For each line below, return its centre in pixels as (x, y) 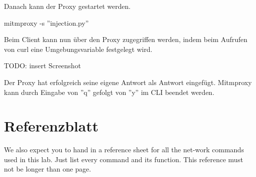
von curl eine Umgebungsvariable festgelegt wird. (78, 49)
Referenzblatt (51, 126)
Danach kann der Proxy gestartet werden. (67, 6)
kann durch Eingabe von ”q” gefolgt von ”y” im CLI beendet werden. (109, 92)
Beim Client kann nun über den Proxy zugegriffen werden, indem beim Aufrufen (126, 39)
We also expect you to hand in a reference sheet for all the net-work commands (124, 150)
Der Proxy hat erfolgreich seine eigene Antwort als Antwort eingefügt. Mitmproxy (128, 82)
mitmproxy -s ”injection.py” (46, 22)
